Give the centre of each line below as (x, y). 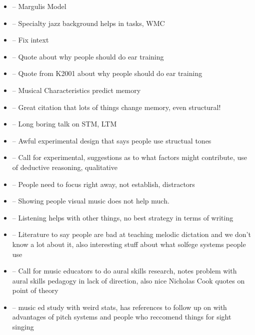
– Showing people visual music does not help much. (91, 201)
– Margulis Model (39, 6)
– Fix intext (30, 40)
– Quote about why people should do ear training (88, 56)
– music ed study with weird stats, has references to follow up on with (119, 307)
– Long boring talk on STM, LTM (64, 124)
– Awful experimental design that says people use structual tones (112, 140)
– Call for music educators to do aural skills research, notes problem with (124, 271)
